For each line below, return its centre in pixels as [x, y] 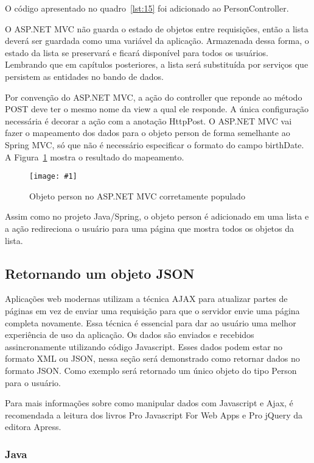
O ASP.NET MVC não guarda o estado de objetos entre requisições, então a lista [157, 28]
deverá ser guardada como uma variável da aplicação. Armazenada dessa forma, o [157, 41]
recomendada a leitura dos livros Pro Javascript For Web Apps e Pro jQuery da [154, 415]
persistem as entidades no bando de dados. [84, 76]
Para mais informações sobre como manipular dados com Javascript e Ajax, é [149, 403]
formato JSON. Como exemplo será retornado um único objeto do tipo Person [151, 370]
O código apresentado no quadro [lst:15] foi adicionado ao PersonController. [147, 8]
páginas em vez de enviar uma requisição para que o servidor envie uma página [152, 310]
